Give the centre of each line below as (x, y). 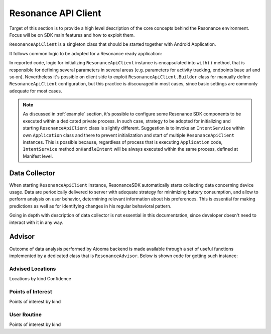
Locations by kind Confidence (40, 279)
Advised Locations (33, 269)
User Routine (26, 315)
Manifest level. (38, 156)
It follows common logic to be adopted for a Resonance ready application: (86, 53)
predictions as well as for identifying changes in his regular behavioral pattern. (90, 206)
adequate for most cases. (36, 91)
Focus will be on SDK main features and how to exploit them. (72, 35)
